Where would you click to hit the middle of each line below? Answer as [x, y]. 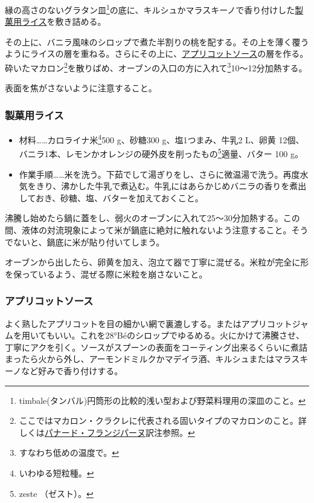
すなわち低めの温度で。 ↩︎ [69, 453]
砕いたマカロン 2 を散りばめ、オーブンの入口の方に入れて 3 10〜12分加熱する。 [156, 67]
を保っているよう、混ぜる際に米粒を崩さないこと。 [106, 274]
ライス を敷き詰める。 [64, 21]
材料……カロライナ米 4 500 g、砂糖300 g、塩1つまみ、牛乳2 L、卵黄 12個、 [162, 139]
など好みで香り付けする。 [72, 370]
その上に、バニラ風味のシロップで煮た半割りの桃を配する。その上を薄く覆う [157, 41]
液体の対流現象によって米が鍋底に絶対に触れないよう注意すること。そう [165, 229]
